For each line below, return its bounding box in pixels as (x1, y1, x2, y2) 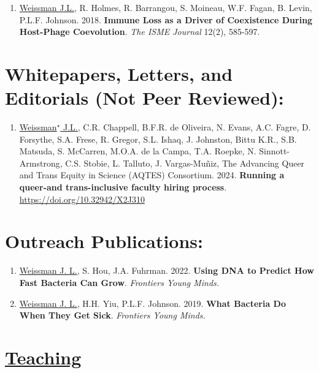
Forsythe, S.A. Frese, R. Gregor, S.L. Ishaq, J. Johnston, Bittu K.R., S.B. (19, 132, 297, 145)
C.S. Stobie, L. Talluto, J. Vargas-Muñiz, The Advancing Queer (65, 156, 305, 169)
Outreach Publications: (5, 228, 204, 254)
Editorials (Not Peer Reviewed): (5, 85, 284, 110)
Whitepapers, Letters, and (5, 61, 233, 86)
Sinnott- (259, 145, 290, 157)
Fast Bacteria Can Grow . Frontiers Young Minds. (19, 276, 220, 288)
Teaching (5, 344, 82, 369)
